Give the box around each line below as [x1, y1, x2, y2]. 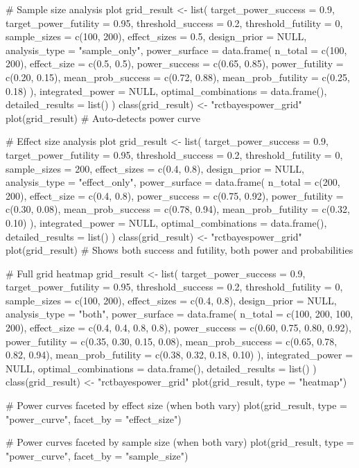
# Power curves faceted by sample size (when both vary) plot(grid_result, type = [6, 435, 354, 449]
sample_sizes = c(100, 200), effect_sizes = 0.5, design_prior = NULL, [6, 29, 307, 44]
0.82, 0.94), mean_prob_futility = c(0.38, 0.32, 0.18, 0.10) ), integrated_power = [6, 347, 353, 362]
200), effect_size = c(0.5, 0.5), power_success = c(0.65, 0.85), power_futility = [6, 56, 344, 71]
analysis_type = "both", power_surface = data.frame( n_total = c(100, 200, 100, [6, 306, 353, 321]
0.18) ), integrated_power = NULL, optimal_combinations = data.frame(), [6, 83, 327, 98]
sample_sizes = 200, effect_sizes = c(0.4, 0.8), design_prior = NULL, [6, 161, 304, 175]
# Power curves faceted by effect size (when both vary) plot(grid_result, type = [6, 398, 347, 413]
